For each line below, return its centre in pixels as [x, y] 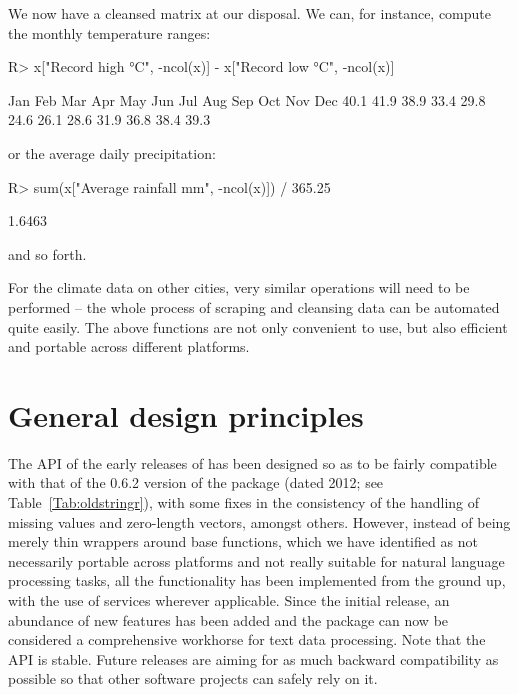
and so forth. [47, 253]
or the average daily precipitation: [112, 152]
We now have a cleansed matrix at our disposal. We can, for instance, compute [250, 13]
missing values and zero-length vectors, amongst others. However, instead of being [259, 521]
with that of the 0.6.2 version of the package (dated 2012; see [196, 482]
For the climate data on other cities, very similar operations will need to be [239, 287]
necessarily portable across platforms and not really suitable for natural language [256, 560]
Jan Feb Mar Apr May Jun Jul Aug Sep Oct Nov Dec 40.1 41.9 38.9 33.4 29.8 [247, 99]
